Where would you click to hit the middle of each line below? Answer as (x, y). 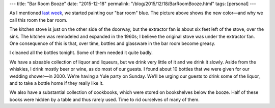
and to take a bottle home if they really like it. (57, 83)
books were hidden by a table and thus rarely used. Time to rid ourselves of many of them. (104, 99)
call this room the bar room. (38, 20)
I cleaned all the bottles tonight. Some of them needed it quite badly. (81, 52)
